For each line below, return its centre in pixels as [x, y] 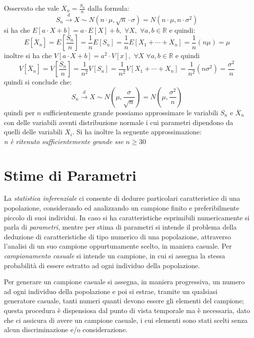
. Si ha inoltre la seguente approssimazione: [137, 132]
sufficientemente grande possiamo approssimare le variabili [131, 112]
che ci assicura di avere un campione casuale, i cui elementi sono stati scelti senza [126, 320]
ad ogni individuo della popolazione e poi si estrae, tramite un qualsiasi [111, 291]
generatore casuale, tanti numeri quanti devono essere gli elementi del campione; [124, 301]
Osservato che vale [32, 8]
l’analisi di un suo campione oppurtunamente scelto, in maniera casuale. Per [118, 246]
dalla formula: [108, 8]
